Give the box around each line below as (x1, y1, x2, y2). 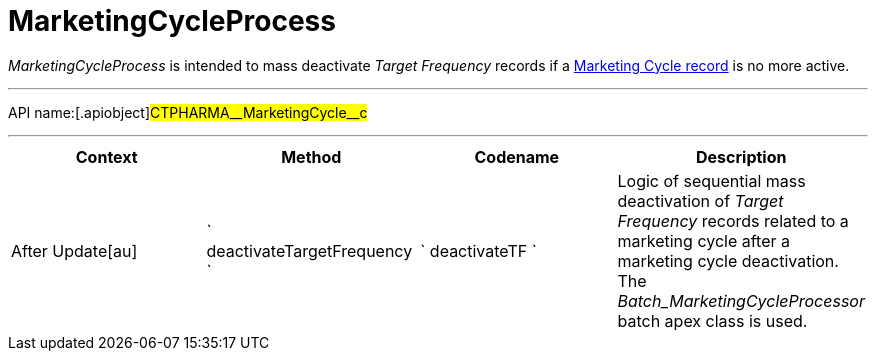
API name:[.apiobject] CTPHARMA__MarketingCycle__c (8, 103, 368, 121)
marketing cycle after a (617, 230, 791, 251)
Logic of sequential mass (617, 170, 806, 191)
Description (696, 146, 787, 167)
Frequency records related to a (617, 210, 849, 231)
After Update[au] (11, 240, 138, 261)
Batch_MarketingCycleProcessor (617, 290, 865, 311)
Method (281, 146, 342, 167)
